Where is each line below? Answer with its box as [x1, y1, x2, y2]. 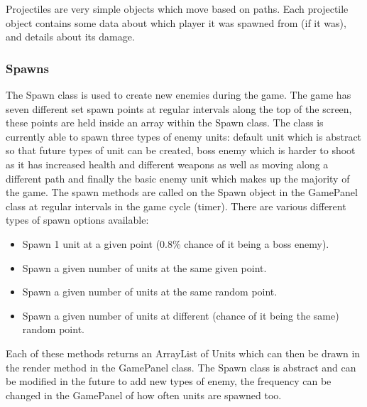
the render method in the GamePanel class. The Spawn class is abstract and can [6, 359, 356, 374]
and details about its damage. [6, 29, 135, 44]
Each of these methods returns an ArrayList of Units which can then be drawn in [6, 345, 361, 360]
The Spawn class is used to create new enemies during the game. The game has [6, 87, 351, 102]
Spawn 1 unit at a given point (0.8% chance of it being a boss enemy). [22, 236, 329, 251]
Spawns [6, 59, 50, 77]
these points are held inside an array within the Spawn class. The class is [6, 115, 324, 130]
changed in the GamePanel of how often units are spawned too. [6, 387, 282, 402]
